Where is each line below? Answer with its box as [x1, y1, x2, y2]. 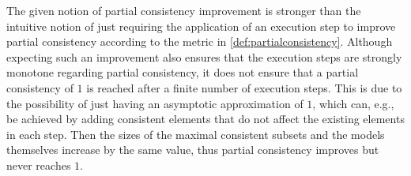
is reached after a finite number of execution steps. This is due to [86, 79, 402, 95]
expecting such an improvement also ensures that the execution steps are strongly [6, 48, 402, 65]
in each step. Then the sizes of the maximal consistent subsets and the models [6, 125, 385, 142]
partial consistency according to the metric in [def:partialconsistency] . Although [6, 33, 393, 50]
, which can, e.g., [312, 95, 394, 111]
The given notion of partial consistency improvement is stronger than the [6, 2, 361, 18]
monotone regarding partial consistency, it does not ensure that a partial [6, 64, 359, 81]
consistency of [6, 79, 74, 95]
